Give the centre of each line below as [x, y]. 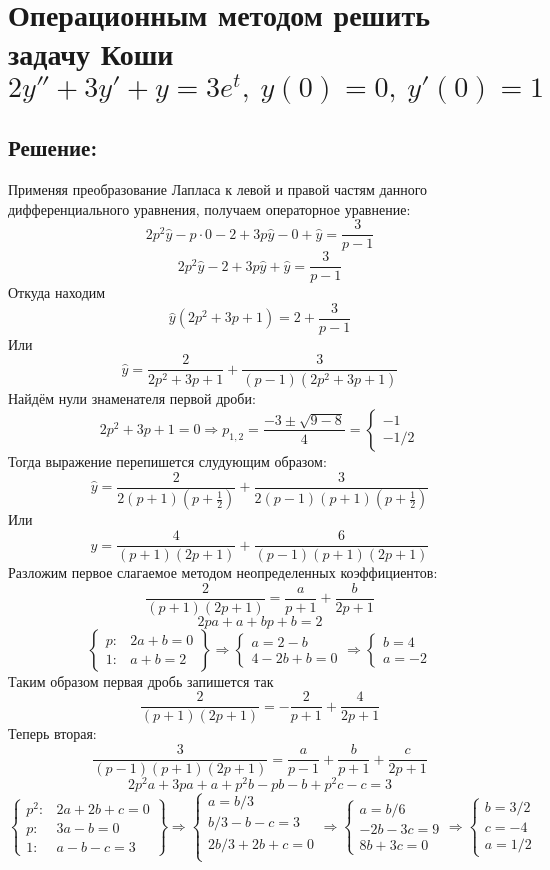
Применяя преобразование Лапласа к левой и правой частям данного [218, 188]
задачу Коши [91, 53]
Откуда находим [57, 292]
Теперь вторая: [52, 733]
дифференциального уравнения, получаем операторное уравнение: [209, 208]
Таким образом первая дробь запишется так [141, 680]
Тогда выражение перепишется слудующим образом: [167, 460]
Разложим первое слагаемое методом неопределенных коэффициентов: [223, 572]
